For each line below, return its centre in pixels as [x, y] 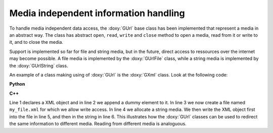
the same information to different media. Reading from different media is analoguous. [98, 124]
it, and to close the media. [36, 42]
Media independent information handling [97, 13]
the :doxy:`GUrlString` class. [39, 65]
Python [17, 84]
